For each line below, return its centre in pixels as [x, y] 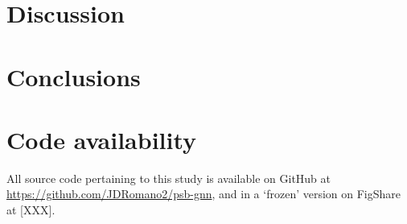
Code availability [102, 139]
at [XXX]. [31, 210]
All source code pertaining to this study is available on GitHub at [169, 178]
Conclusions [74, 76]
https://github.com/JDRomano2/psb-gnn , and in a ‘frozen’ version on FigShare [204, 194]
